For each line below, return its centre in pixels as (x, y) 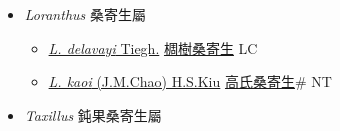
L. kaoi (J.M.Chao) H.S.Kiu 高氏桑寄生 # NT (190, 81)
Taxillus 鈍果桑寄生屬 (93, 114)
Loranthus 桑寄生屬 (85, 14)
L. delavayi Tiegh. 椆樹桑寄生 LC (153, 47)
